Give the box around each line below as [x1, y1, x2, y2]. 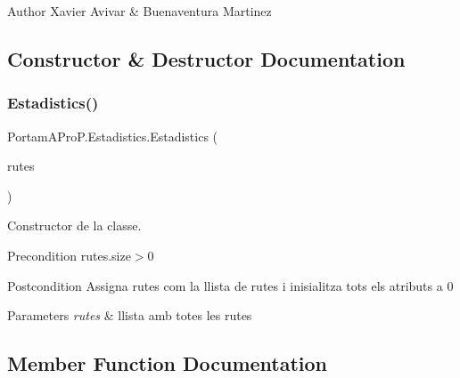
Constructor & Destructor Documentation [7, 44, 406, 72]
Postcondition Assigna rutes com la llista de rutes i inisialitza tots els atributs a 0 [7, 276, 454, 294]
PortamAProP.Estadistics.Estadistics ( [7, 126, 218, 145]
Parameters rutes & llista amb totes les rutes [7, 306, 252, 325]
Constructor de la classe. [7, 216, 142, 235]
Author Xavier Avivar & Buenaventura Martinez [7, 2, 272, 20]
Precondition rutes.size [7, 245, 131, 264]
